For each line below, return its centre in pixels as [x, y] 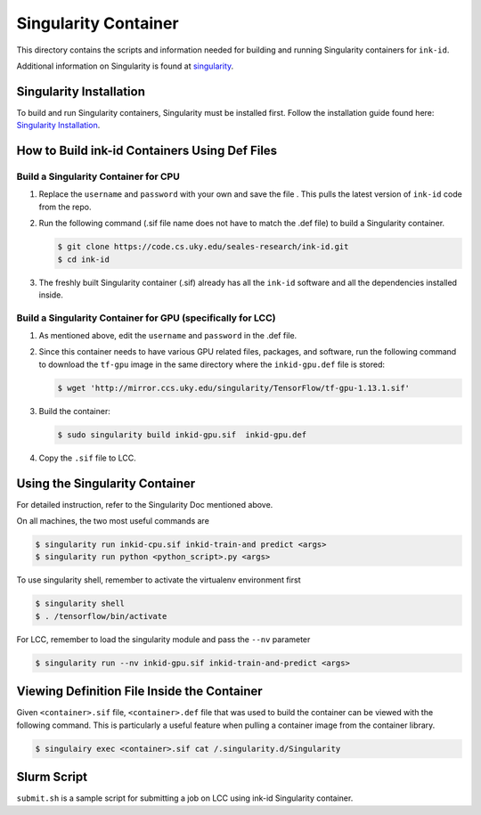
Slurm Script [52, 777]
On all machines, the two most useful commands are [113, 521]
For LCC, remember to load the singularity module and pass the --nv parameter [163, 639]
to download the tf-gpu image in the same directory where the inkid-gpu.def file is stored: [212, 364]
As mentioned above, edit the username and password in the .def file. [168, 336]
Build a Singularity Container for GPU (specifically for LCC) [146, 318]
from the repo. [65, 207]
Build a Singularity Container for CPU [98, 176]
